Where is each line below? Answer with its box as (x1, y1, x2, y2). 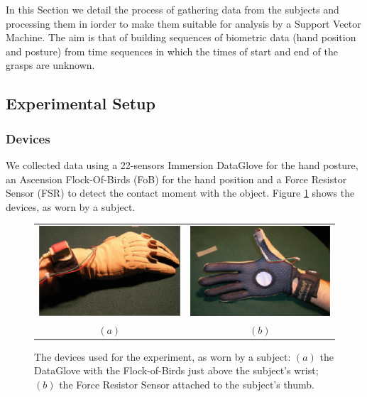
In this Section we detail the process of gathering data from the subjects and (6, 2, 339, 16)
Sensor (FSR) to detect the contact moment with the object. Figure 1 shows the (6, 185, 355, 200)
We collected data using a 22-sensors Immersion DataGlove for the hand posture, (6, 157, 358, 172)
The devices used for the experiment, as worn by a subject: (34, 349, 291, 364)
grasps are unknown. (6, 58, 95, 72)
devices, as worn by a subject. (6, 199, 136, 214)
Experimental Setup (6, 92, 155, 114)
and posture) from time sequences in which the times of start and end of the (6, 43, 338, 58)
